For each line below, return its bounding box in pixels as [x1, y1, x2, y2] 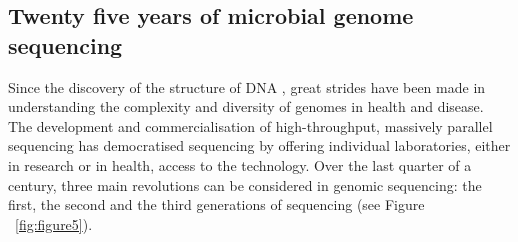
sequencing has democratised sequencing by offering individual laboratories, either [8, 135, 511, 156]
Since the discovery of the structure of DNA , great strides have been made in [8, 76, 486, 97]
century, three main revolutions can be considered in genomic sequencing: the [8, 174, 482, 195]
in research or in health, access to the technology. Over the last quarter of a [8, 154, 472, 175]
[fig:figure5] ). [15, 213, 93, 234]
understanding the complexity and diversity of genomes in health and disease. [8, 96, 484, 117]
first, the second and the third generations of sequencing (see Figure [8, 194, 425, 215]
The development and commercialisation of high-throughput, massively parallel [8, 115, 493, 136]
